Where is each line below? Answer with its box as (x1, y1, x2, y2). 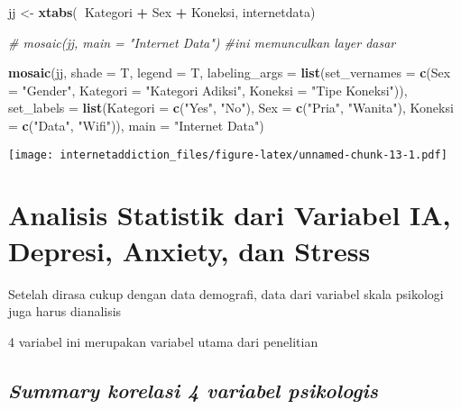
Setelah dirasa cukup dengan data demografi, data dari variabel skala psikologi (8, 284, 444, 303)
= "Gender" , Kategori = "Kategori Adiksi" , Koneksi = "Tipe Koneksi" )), (8, 80, 408, 99)
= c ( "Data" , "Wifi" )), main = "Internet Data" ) (8, 115, 264, 134)
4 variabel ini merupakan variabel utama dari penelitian (8, 332, 318, 350)
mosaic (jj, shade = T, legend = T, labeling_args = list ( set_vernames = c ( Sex (8, 63, 451, 82)
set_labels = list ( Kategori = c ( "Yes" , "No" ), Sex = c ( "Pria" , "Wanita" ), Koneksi (8, 98, 454, 117)
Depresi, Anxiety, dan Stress (8, 232, 371, 268)
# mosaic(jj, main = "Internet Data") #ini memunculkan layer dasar (8, 32, 396, 51)
